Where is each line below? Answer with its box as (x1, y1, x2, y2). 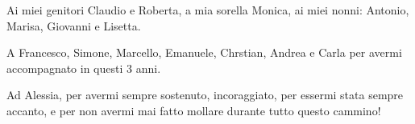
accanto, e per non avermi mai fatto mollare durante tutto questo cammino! (6, 102, 381, 118)
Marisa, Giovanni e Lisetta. (6, 17, 141, 34)
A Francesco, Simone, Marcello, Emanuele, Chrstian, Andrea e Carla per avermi (6, 44, 402, 61)
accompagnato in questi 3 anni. (6, 59, 161, 76)
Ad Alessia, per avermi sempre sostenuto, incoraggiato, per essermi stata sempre (6, 86, 404, 103)
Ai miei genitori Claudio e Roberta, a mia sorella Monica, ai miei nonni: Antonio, (6, 2, 409, 18)
